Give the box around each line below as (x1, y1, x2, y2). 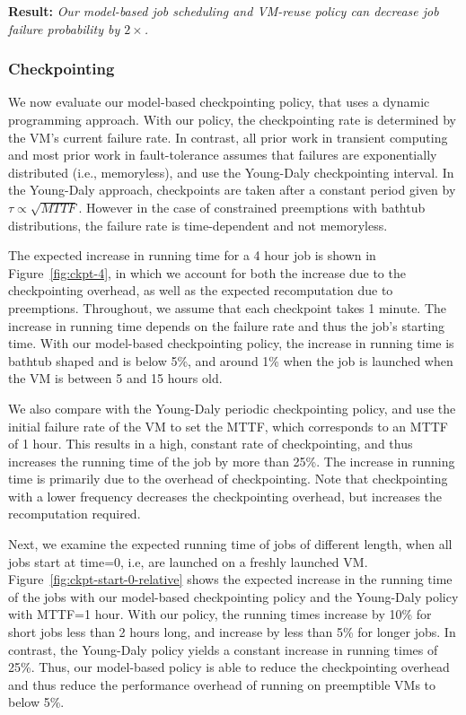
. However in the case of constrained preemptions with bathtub (78, 197, 426, 216)
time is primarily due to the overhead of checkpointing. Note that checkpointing (8, 469, 448, 488)
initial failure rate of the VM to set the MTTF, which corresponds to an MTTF (8, 416, 448, 435)
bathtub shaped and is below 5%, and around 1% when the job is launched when (8, 351, 453, 370)
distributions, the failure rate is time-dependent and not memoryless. (8, 215, 388, 234)
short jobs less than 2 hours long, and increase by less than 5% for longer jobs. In (8, 623, 456, 641)
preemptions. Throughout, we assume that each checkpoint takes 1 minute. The (8, 298, 447, 317)
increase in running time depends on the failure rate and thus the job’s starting (8, 316, 444, 335)
